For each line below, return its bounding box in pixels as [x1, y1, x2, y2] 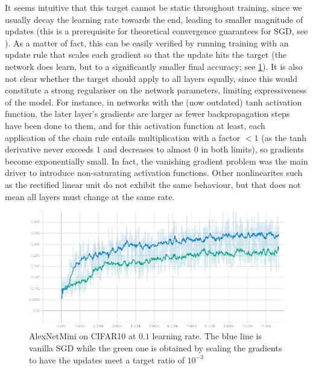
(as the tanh [261, 131, 306, 143]
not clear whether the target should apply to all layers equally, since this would [5, 72, 298, 84]
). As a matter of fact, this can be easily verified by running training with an [5, 36, 289, 49]
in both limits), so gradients [201, 143, 305, 155]
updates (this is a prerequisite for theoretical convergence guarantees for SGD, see [5, 25, 308, 37]
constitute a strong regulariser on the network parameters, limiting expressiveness [5, 84, 307, 96]
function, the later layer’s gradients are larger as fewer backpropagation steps [5, 107, 290, 120]
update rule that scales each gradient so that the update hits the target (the [5, 48, 287, 61]
